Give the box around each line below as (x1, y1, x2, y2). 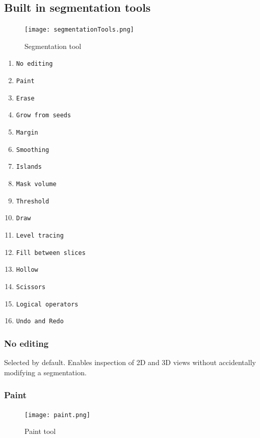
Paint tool (24, 426, 56, 436)
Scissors (16, 283, 46, 291)
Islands (16, 163, 42, 171)
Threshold (16, 197, 49, 205)
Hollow (16, 266, 38, 274)
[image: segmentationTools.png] (24, 26, 134, 34)
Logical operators (16, 300, 79, 308)
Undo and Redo (16, 318, 64, 325)
